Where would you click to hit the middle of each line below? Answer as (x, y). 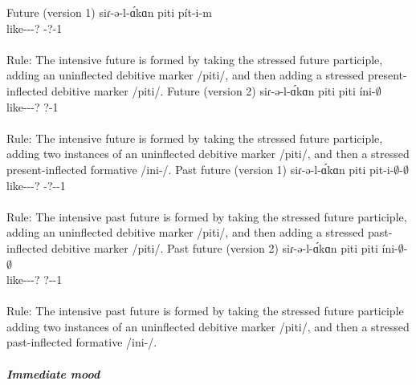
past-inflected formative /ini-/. (82, 342)
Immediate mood (53, 373)
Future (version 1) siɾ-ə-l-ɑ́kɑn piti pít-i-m (109, 12)
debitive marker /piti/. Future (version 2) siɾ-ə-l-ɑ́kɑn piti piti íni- (213, 90)
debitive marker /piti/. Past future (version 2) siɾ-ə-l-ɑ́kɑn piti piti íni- (224, 247)
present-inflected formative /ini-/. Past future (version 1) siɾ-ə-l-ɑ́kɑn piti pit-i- (200, 169)
